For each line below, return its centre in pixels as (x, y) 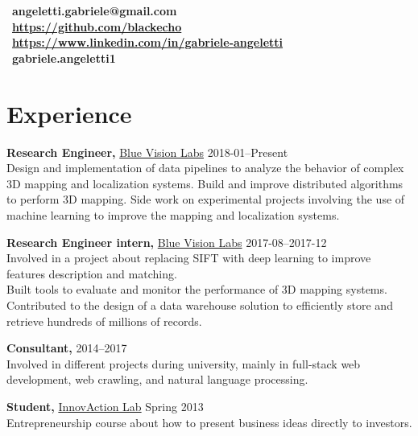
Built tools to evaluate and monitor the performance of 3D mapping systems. (197, 289)
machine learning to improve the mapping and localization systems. (173, 215)
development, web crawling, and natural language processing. (157, 379)
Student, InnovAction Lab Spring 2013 (105, 406)
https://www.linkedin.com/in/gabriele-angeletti (148, 42)
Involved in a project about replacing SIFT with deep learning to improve (189, 258)
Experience (69, 113)
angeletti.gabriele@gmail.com (95, 11)
